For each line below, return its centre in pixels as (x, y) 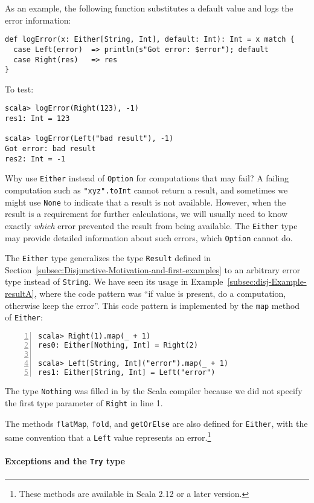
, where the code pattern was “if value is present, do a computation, (160, 294)
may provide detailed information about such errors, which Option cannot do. (149, 237)
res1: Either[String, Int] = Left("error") (127, 372)
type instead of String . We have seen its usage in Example (114, 281)
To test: (19, 89)
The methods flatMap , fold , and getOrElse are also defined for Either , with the (156, 423)
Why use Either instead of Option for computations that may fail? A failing (147, 178)
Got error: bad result (50, 149)
